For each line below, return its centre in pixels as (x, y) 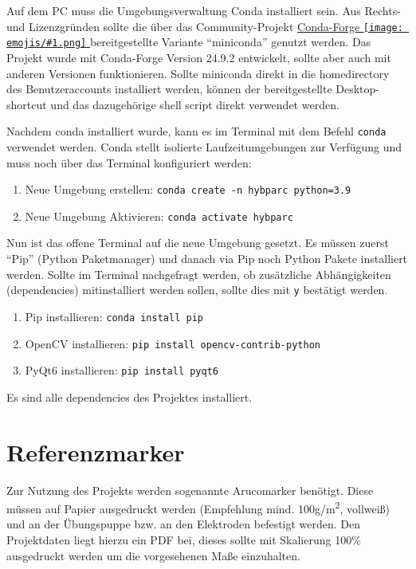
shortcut (27, 104)
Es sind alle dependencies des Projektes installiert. (130, 396)
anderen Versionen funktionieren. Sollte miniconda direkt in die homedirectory (198, 73)
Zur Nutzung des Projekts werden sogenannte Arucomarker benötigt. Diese (190, 490)
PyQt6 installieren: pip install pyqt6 (122, 370)
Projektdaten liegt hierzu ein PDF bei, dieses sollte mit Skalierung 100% (184, 540)
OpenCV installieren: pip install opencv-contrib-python (173, 343)
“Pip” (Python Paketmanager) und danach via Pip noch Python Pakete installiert (207, 259)
